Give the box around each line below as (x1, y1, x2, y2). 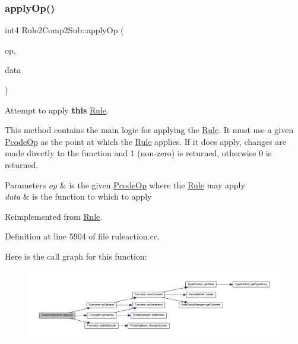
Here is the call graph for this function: (5, 250, 147, 262)
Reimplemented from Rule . (5, 210, 103, 222)
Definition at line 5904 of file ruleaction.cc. (5, 230, 160, 242)
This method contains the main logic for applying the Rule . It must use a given (5, 124, 294, 136)
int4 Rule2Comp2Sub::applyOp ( (5, 24, 124, 36)
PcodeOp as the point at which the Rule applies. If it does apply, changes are (5, 135, 287, 147)
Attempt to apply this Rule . (5, 103, 109, 116)
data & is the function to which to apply (5, 190, 152, 203)
